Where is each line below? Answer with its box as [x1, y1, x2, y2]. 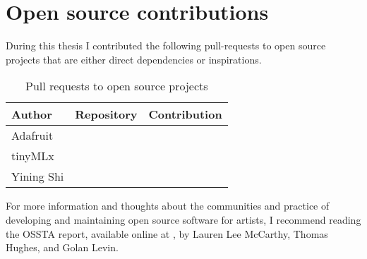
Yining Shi [11, 168, 64, 185]
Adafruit [11, 127, 54, 144]
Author [11, 106, 52, 123]
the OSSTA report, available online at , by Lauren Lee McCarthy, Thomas [6, 226, 328, 241]
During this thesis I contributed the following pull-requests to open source [6, 38, 326, 53]
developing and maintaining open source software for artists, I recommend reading [6, 212, 361, 227]
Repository [75, 106, 138, 123]
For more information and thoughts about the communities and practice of [6, 198, 330, 213]
